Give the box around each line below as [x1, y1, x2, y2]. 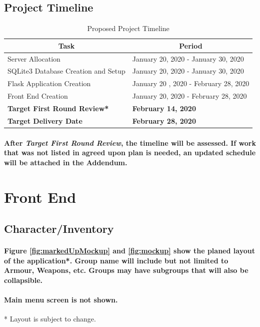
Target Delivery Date [7, 115, 82, 126]
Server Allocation [7, 53, 60, 64]
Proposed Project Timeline [87, 23, 169, 34]
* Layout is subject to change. [4, 313, 96, 324]
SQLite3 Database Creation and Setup [7, 66, 125, 76]
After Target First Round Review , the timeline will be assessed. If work [4, 137, 256, 148]
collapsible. [4, 274, 42, 285]
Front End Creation [7, 91, 68, 101]
